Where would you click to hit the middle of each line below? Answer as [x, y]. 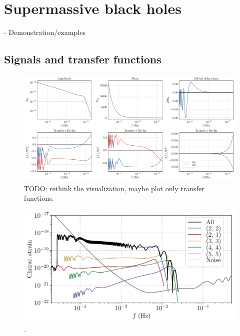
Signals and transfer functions [83, 59]
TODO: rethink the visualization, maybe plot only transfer [114, 188]
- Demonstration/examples [45, 32]
